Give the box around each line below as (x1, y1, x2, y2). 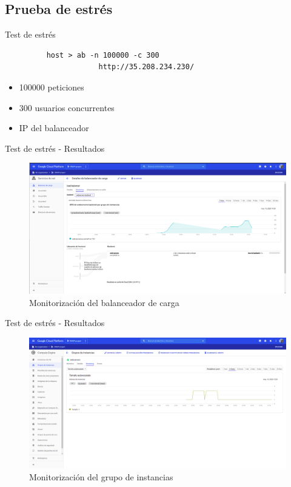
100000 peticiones (19, 80, 84, 93)
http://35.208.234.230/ (98, 63, 195, 72)
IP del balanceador (19, 121, 89, 134)
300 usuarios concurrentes (19, 101, 115, 114)
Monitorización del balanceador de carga (29, 296, 179, 308)
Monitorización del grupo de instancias (29, 470, 173, 483)
